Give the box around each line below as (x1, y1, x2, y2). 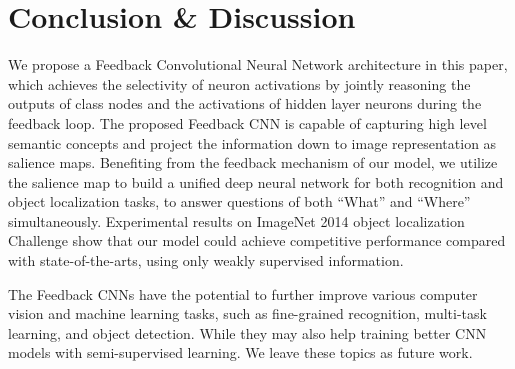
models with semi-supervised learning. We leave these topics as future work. (8, 342, 473, 363)
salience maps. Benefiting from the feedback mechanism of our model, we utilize (8, 152, 498, 173)
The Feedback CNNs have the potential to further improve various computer (8, 283, 478, 304)
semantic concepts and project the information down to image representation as (8, 132, 497, 153)
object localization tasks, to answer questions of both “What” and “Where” (8, 191, 471, 212)
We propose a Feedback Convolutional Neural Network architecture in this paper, (8, 54, 508, 75)
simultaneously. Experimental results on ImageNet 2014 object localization (8, 210, 465, 231)
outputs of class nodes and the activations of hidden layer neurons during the (8, 93, 482, 114)
